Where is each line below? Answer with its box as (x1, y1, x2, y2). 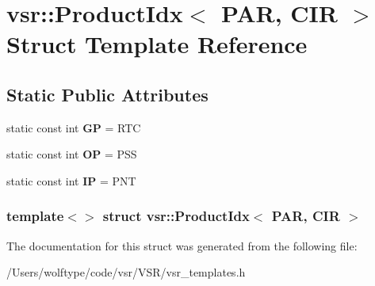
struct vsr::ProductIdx (102, 206, 250, 226)
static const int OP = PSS (6, 146, 137, 162)
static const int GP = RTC (6, 119, 141, 135)
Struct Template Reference (6, 28, 308, 60)
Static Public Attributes (6, 82, 209, 106)
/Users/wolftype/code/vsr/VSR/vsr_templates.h (6, 264, 246, 280)
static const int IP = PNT (6, 172, 136, 189)
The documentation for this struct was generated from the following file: (6, 237, 358, 254)
